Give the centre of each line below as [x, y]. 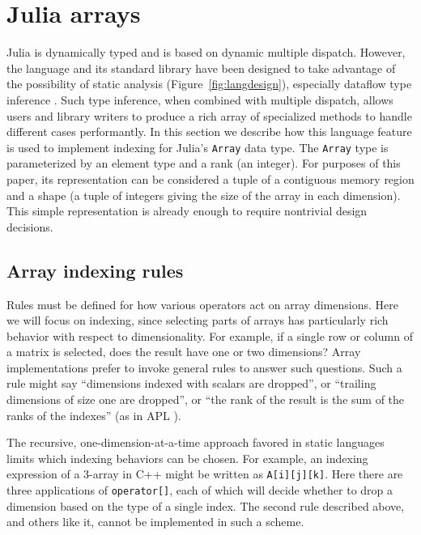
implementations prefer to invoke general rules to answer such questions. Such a [204, 367]
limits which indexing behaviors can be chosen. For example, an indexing [187, 458]
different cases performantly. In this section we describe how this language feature [209, 132]
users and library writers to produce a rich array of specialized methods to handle [209, 115]
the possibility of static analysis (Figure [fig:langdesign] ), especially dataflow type [209, 84]
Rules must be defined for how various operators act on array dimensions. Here [202, 304]
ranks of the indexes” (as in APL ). [94, 415]
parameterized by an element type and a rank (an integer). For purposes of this [204, 163]
